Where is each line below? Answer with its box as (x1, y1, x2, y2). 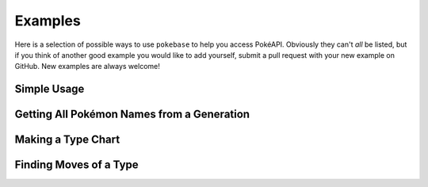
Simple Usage (14, 82, 85, 96)
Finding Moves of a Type (14, 158, 139, 172)
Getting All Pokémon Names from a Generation (14, 108, 250, 121)
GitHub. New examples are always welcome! (14, 62, 160, 71)
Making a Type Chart (14, 133, 120, 147)
